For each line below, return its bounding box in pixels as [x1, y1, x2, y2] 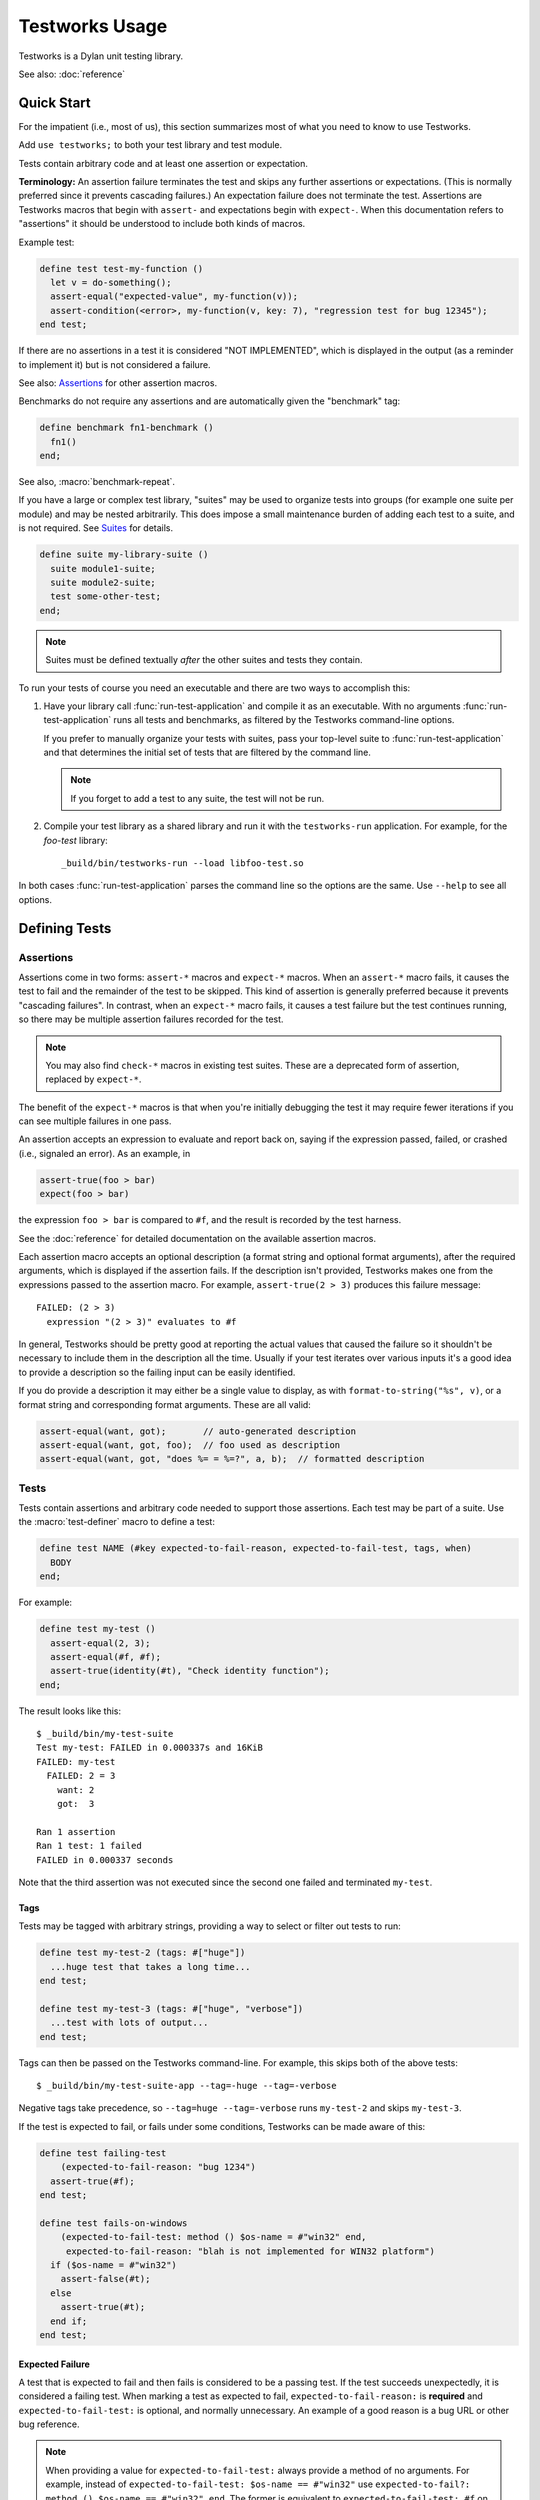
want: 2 [56, 1784, 95, 1795]
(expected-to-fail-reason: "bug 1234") [60, 2161, 257, 2173]
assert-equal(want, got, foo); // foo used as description [39, 1439, 341, 1450]
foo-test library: [43, 834, 109, 846]
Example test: [18, 236, 75, 248]
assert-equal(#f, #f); [50, 1651, 162, 1662]
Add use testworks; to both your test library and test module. [18, 139, 283, 151]
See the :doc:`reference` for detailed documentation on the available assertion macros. [18, 1232, 377, 1244]
